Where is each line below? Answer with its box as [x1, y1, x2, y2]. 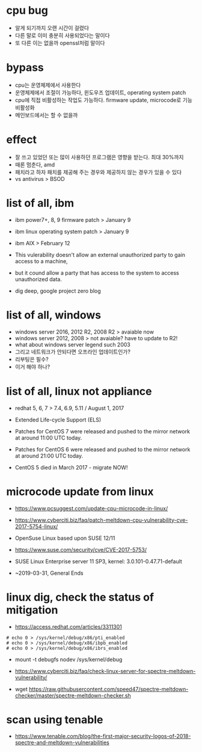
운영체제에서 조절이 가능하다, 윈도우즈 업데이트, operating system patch [14, 88, 186, 96]
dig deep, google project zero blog [14, 287, 101, 295]
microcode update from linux [6, 485, 154, 498]
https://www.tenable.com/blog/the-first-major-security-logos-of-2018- [14, 733, 191, 740]
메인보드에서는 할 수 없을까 [14, 111, 78, 118]
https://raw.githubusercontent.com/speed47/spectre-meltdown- [29, 685, 189, 692]
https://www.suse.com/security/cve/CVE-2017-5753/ [14, 546, 147, 553]
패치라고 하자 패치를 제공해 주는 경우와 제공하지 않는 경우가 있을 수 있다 [14, 168, 182, 176]
